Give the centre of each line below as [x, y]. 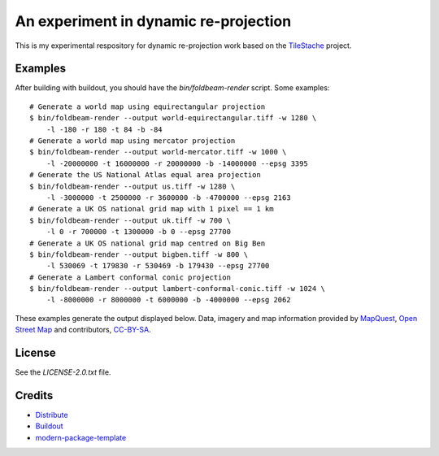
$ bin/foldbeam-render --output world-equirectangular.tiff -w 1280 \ [173, 118]
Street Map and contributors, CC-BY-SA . [83, 330]
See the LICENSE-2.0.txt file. [63, 372]
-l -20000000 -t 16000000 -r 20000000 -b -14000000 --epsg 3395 [177, 163]
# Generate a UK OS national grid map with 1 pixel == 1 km [152, 209]
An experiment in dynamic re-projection [153, 21]
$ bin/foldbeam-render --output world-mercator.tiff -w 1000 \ [158, 152]
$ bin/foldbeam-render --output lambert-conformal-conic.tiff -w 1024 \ [177, 289]
